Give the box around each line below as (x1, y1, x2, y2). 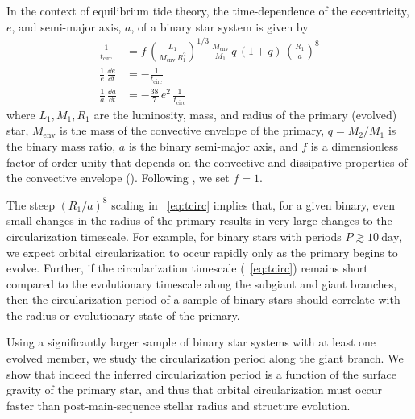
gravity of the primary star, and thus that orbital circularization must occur (6, 381, 383, 398)
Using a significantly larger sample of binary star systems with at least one (6, 334, 376, 351)
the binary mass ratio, (6, 137, 116, 154)
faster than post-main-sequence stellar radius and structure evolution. (6, 396, 351, 413)
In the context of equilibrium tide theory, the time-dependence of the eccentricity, (6, 2, 409, 19)
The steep (6, 196, 55, 213)
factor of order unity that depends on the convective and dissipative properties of (6, 153, 408, 170)
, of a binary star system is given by (131, 18, 309, 35)
